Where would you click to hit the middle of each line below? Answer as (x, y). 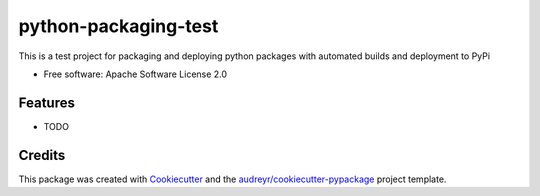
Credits (42, 155)
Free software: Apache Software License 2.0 (135, 74)
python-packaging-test (118, 26)
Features (46, 102)
